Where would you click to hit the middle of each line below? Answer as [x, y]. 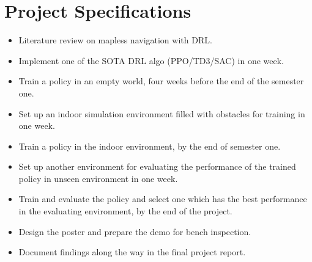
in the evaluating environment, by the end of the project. [125, 211]
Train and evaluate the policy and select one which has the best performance [163, 199]
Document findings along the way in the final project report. [132, 252]
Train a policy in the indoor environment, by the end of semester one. [150, 146]
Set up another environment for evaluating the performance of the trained [157, 166]
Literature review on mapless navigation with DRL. [115, 40]
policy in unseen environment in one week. [98, 178]
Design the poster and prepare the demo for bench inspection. [135, 231]
